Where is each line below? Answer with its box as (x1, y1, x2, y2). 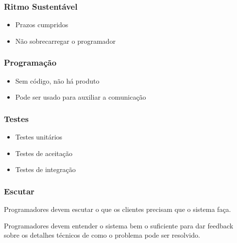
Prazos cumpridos (15, 19, 68, 30)
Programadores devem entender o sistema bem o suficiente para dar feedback (4, 220, 234, 230)
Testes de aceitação (15, 148, 72, 158)
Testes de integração (15, 164, 76, 174)
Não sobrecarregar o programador (15, 35, 116, 46)
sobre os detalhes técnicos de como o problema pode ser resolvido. (4, 230, 200, 240)
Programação (4, 56, 57, 69)
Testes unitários (15, 132, 63, 142)
